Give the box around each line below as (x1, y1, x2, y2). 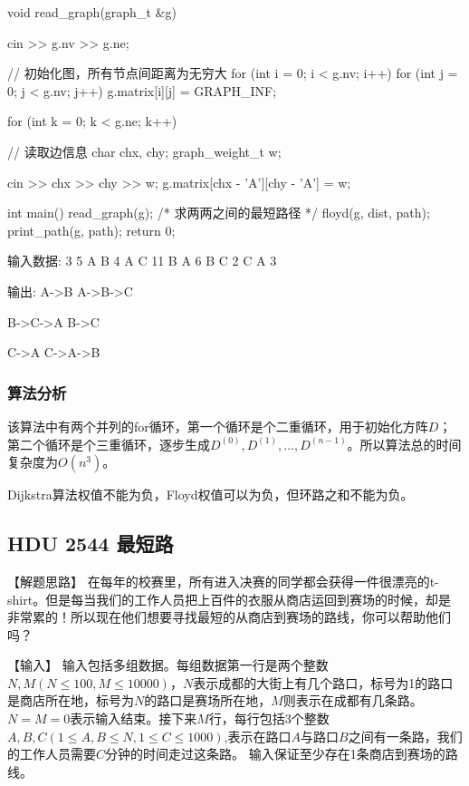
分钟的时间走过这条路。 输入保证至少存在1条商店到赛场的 (105, 744, 445, 763)
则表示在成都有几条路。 (282, 691, 423, 710)
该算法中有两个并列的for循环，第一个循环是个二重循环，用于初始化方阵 (7, 416, 428, 435)
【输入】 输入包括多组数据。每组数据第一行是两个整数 (7, 655, 329, 674)
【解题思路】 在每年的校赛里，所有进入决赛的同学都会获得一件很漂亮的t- (7, 571, 439, 590)
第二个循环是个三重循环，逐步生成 (7, 434, 210, 453)
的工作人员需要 (7, 744, 96, 763)
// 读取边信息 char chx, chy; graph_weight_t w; (7, 141, 282, 160)
